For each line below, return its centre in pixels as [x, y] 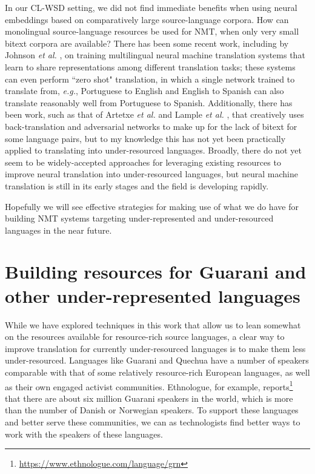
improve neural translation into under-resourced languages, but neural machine [151, 174]
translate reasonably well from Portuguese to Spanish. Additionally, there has [149, 102]
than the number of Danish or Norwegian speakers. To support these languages [152, 410]
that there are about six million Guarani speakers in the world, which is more [149, 398]
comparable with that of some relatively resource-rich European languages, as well [157, 372]
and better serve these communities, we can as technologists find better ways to [153, 422]
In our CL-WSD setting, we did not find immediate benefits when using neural [151, 7]
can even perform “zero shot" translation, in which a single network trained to [150, 79]
